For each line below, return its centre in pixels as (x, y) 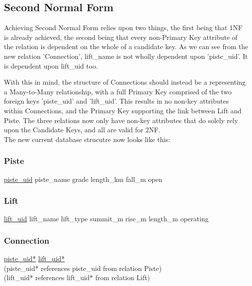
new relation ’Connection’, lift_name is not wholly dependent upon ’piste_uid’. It (126, 56)
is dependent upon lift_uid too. (51, 65)
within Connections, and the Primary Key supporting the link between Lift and (123, 110)
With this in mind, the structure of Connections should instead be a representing (125, 82)
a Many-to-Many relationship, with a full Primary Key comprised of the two (118, 91)
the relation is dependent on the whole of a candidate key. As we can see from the (126, 46)
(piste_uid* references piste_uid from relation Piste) (83, 268)
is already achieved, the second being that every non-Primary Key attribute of (121, 37)
